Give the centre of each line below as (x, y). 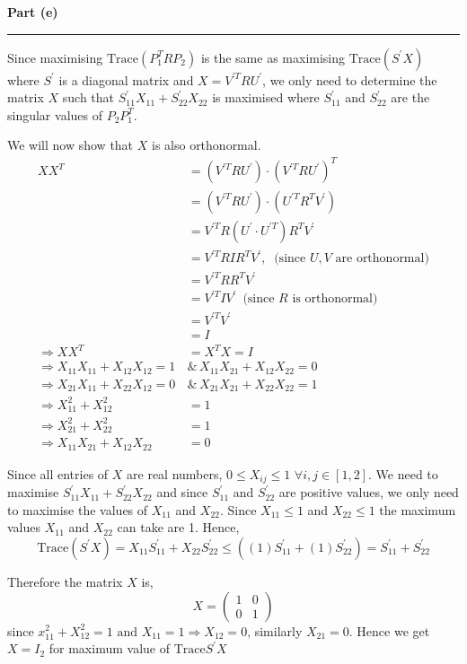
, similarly (275, 630)
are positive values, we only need (369, 492)
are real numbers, (175, 473)
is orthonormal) (335, 299)
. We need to (403, 473)
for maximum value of (109, 648)
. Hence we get (389, 630)
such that (88, 97)
